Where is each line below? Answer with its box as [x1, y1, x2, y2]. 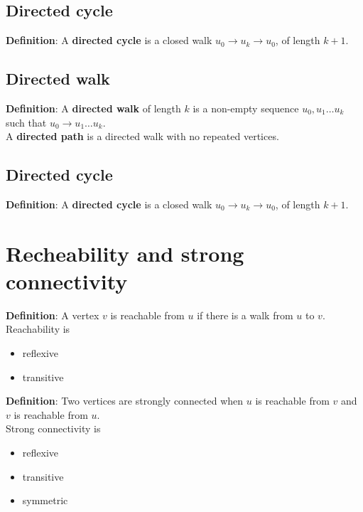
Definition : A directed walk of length [6, 101, 181, 115]
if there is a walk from [197, 307, 293, 322]
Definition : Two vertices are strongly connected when [6, 393, 244, 408]
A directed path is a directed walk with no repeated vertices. [6, 129, 279, 144]
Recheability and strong [6, 238, 244, 267]
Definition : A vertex [6, 307, 99, 322]
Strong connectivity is [6, 421, 101, 436]
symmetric [22, 493, 68, 508]
